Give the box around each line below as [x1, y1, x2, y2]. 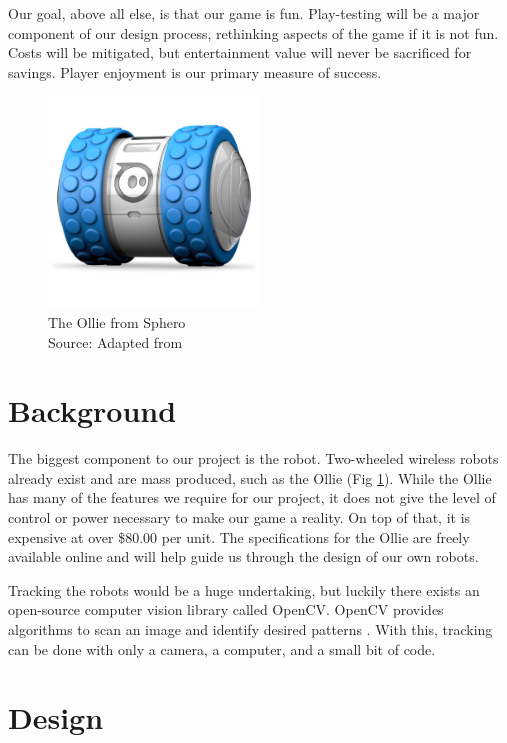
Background [8, 390, 177, 431]
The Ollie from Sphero [48, 311, 186, 332]
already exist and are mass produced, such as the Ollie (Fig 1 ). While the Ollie [8, 467, 492, 488]
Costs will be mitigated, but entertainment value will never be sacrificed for [8, 42, 472, 63]
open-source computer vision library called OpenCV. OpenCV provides [8, 599, 444, 620]
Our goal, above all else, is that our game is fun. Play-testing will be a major [8, 3, 480, 23]
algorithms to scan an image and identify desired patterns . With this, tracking [8, 619, 493, 640]
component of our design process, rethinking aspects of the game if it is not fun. [8, 22, 499, 43]
